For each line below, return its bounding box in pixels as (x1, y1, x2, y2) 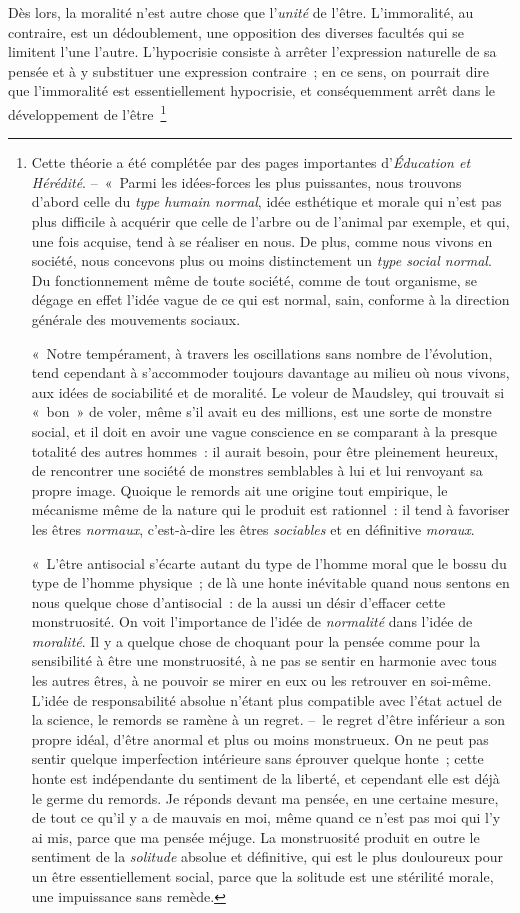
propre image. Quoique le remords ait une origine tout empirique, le (31, 479, 448, 500)
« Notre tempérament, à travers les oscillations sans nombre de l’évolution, (31, 342, 493, 363)
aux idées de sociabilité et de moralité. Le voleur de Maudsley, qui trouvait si (31, 381, 505, 402)
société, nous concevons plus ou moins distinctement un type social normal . (31, 250, 492, 271)
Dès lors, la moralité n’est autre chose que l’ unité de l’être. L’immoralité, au (8, 2, 474, 22)
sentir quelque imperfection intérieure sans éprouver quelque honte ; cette (31, 748, 484, 769)
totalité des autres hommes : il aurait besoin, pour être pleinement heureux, (31, 440, 499, 461)
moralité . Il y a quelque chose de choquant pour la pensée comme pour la (31, 630, 481, 651)
